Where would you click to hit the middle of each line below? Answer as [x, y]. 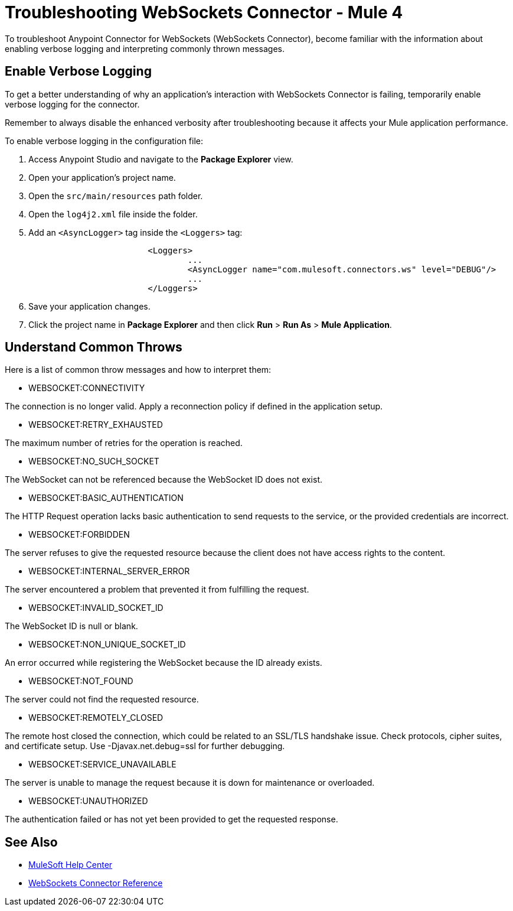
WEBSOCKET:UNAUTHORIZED [88, 801]
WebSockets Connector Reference [96, 883]
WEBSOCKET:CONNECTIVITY [87, 388]
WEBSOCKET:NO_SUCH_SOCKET [94, 461]
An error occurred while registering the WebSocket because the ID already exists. [164, 663]
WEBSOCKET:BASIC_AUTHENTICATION [106, 498]
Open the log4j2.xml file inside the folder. [113, 214]
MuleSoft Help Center [71, 865]
